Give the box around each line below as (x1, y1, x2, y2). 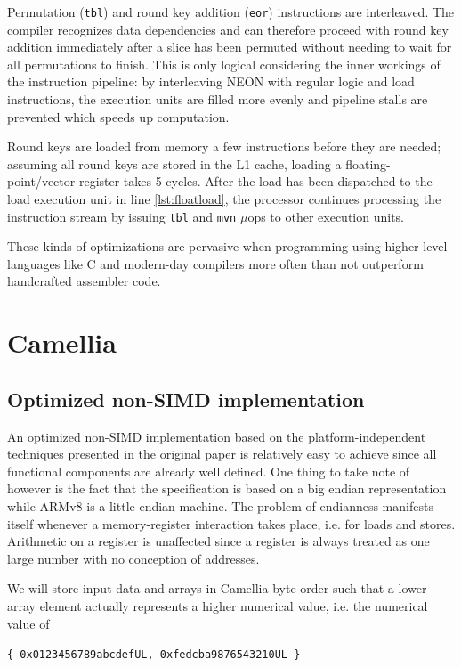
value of (7, 614, 50, 632)
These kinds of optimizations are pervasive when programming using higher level (7, 237, 448, 256)
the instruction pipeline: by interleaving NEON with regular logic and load (7, 72, 415, 91)
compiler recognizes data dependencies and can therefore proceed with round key (7, 20, 449, 38)
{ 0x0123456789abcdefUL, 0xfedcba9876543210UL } (7, 648, 301, 662)
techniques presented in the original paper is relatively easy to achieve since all (7, 444, 437, 463)
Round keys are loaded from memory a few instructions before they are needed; (7, 137, 441, 156)
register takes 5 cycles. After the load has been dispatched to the (78, 172, 433, 191)
